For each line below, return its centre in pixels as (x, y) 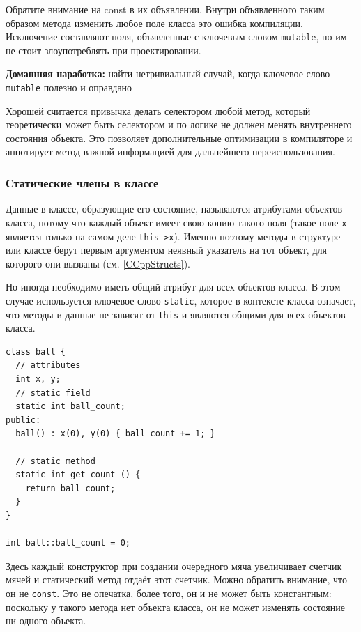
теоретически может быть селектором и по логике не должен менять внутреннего (179, 124)
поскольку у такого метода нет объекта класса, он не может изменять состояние (175, 607)
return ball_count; (70, 488)
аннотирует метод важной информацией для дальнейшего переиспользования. (170, 152)
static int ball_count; (70, 407)
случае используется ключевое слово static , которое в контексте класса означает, (181, 300)
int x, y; (38, 379)
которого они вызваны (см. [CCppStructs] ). (98, 263)
